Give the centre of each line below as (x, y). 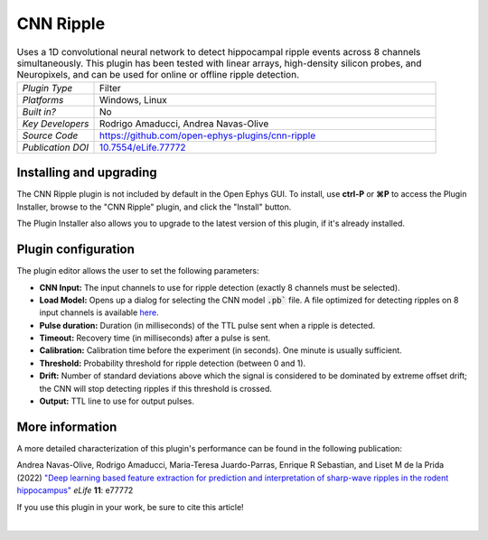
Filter (110, 88)
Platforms (43, 99)
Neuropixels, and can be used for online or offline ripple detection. (158, 74)
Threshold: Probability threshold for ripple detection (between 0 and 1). (173, 363)
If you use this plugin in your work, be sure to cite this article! (130, 507)
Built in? (39, 111)
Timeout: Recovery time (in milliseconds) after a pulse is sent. (155, 338)
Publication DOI (56, 147)
